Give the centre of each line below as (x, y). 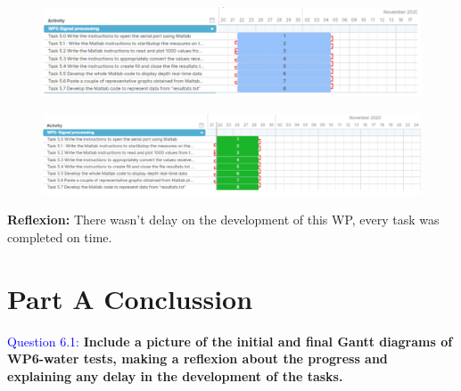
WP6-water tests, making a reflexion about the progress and (198, 358)
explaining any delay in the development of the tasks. (175, 375)
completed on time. (60, 236)
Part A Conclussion (130, 298)
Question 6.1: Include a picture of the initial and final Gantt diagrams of (230, 341)
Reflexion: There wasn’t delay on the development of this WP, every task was (223, 220)
